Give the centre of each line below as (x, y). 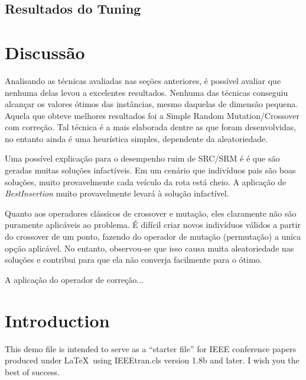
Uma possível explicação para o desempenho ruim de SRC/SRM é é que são (142, 158)
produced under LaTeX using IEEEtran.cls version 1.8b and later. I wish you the (152, 360)
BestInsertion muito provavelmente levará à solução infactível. (117, 193)
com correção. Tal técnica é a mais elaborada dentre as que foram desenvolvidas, (151, 127)
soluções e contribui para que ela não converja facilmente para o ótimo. (134, 260)
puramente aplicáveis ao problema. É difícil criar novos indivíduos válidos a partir (153, 225)
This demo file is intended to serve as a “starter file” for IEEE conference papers (151, 348)
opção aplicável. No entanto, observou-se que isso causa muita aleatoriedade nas (149, 248)
